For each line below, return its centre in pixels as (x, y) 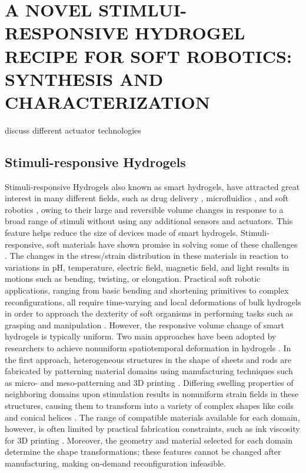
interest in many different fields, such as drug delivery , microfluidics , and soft (147, 198)
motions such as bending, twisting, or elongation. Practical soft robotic (133, 279)
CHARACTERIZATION (107, 101)
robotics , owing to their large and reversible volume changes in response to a (144, 209)
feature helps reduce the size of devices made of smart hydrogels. (122, 233)
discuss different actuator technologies (73, 130)
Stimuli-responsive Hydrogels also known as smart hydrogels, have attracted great (152, 186)
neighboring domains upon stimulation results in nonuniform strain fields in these (152, 394)
